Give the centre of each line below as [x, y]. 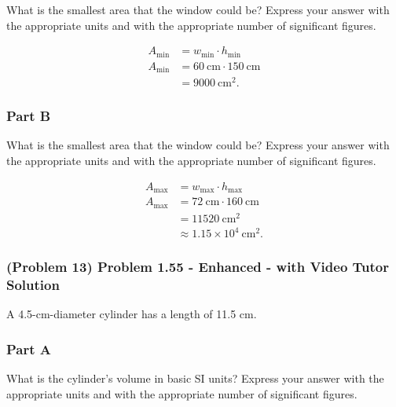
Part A [29, 348]
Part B [29, 116]
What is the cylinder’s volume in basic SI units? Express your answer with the [195, 378]
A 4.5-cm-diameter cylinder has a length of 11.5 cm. [132, 314]
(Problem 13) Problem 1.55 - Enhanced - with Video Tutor [198, 267]
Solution [33, 285]
